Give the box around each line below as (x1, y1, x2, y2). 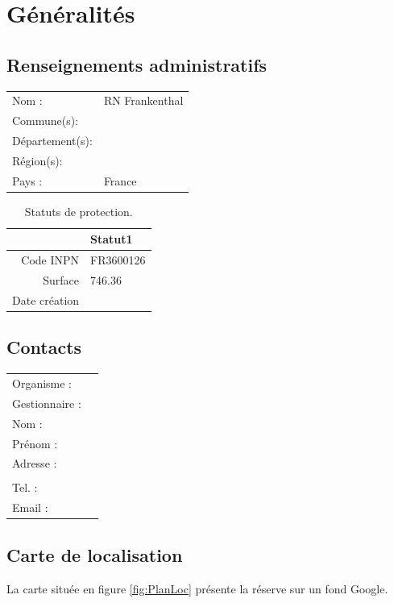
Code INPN (21, 252, 80, 268)
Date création (12, 291, 80, 308)
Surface (43, 272, 80, 289)
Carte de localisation (6, 542, 183, 567)
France (103, 172, 137, 189)
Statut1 (90, 231, 133, 247)
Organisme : (12, 374, 73, 391)
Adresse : (12, 455, 57, 472)
